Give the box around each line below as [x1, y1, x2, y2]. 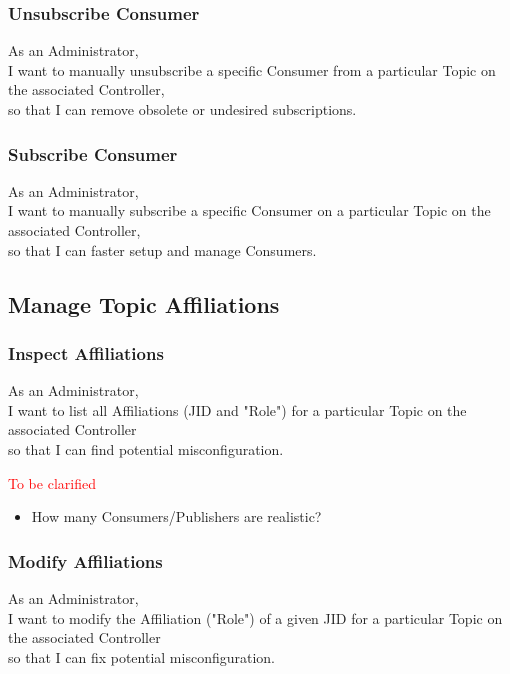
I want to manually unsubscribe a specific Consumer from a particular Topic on [8, 59, 496, 80]
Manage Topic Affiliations [8, 288, 280, 319]
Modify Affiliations [8, 548, 163, 573]
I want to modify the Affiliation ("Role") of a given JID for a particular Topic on [8, 607, 503, 628]
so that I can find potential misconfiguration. [8, 438, 284, 459]
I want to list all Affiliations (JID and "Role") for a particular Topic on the [8, 399, 467, 420]
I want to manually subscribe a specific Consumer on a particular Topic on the [8, 200, 491, 221]
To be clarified [8, 472, 96, 493]
